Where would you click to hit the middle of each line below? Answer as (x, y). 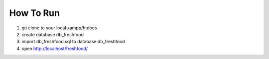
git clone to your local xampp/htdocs (59, 28)
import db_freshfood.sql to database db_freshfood (73, 42)
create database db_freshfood (53, 34)
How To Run (34, 13)
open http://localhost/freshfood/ (55, 48)
